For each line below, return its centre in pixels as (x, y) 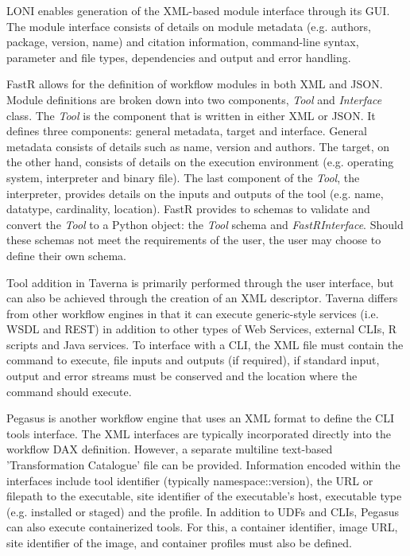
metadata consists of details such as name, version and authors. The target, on (198, 146)
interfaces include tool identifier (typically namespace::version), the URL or (190, 480)
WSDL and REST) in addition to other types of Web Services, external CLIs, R (202, 329)
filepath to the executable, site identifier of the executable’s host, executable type (204, 496)
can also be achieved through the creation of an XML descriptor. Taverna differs (202, 298)
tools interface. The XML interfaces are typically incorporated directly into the (199, 433)
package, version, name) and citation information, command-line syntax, (183, 42)
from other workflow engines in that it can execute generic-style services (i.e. (193, 313)
